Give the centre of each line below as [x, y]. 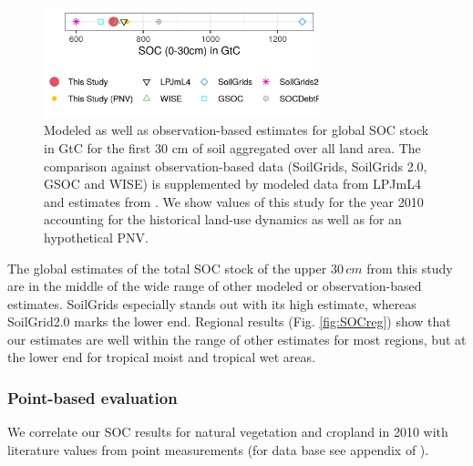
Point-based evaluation [93, 398]
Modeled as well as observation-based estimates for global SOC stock [236, 130]
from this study [410, 268]
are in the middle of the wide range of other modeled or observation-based [215, 286]
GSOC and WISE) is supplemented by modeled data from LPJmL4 [232, 184]
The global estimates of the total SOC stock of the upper [167, 268]
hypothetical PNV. [96, 237]
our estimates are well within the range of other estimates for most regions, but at [237, 339]
